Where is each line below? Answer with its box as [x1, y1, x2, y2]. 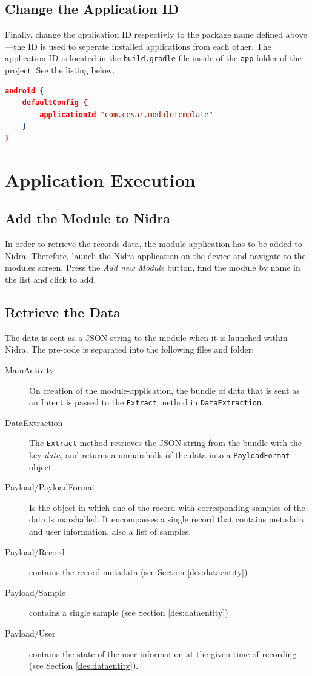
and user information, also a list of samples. [29, 525, 191, 538]
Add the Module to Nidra [5, 209, 170, 228]
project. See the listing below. [5, 64, 115, 76]
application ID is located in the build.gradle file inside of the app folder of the [5, 52, 302, 64]
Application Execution [5, 167, 196, 192]
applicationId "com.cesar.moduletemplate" [39, 110, 213, 119]
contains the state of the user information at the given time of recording [29, 647, 297, 660]
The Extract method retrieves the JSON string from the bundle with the [29, 436, 302, 449]
